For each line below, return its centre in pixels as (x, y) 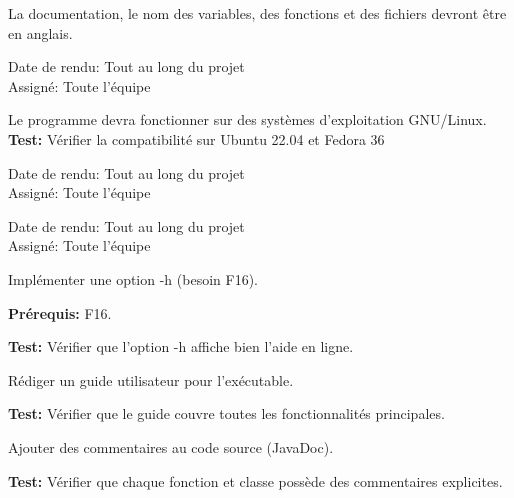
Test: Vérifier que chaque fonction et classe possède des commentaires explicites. (255, 480)
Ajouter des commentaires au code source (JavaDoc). (171, 446)
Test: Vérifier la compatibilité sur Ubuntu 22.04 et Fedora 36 (196, 138)
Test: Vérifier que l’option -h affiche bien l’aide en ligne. (181, 346)
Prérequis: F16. (60, 312)
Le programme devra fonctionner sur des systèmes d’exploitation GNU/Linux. (247, 119)
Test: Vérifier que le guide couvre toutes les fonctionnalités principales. (226, 413)
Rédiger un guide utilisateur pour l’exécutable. (151, 379)
